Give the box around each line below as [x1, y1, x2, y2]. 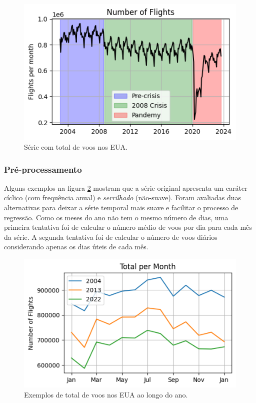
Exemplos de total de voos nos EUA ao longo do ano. [24, 389, 188, 400]
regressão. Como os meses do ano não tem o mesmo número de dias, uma [4, 212, 228, 222]
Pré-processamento [4, 163, 82, 175]
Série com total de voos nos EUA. [24, 141, 127, 152]
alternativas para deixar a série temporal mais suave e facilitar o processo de [4, 202, 238, 212]
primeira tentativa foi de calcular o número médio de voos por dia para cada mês [4, 222, 252, 232]
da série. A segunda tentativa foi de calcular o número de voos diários [4, 231, 217, 242]
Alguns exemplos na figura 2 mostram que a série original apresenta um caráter [4, 182, 247, 193]
